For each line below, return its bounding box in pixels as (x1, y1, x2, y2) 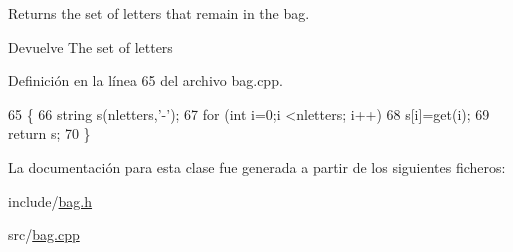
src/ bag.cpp (8, 224, 80, 245)
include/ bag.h (8, 190, 93, 211)
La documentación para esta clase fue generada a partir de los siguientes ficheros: (8, 156, 506, 177)
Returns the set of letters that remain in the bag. (8, 3, 310, 23)
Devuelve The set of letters (8, 36, 173, 57)
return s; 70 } (8, 123, 91, 144)
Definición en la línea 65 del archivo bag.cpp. (8, 70, 283, 91)
